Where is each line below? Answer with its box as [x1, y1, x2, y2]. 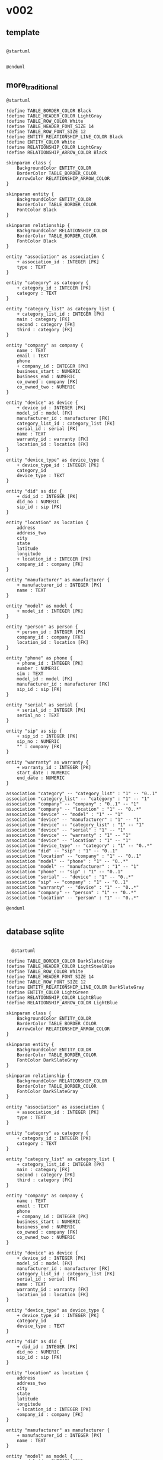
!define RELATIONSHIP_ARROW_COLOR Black [6, 150, 108, 155]
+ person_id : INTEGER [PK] [17, 629, 86, 635]
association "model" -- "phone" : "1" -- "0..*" [6, 858, 129, 864]
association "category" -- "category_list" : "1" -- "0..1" [6, 790, 158, 796]
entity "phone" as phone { [6, 655, 73, 661]
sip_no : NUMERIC [17, 739, 60, 745]
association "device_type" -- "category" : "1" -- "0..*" [6, 843, 152, 849]
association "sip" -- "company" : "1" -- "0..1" [6, 879, 129, 885]
